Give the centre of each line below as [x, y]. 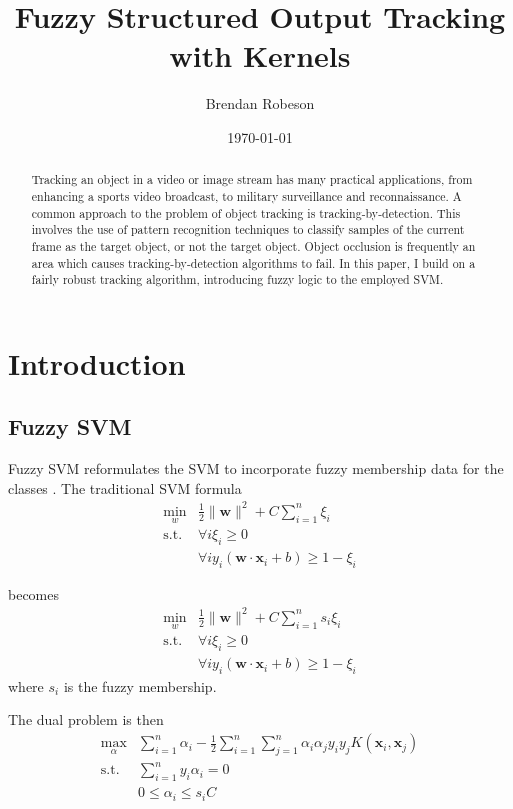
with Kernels [260, 55]
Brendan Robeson [260, 103]
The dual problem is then [86, 719]
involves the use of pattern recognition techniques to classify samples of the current [248, 229]
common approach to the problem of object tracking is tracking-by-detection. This [246, 212]
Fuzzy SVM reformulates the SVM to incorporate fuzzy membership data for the [256, 468]
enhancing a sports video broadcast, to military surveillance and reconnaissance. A [246, 195]
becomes [34, 593]
